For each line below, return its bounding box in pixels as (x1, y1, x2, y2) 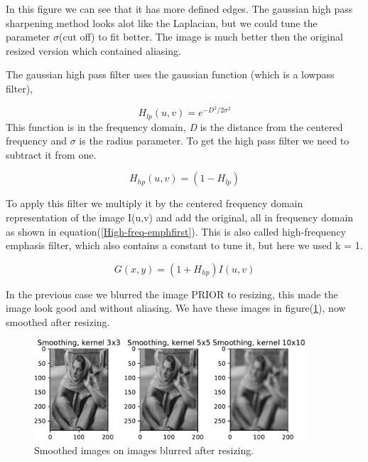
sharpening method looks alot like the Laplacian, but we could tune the (6, 15, 318, 30)
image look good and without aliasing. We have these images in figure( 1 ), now (6, 300, 346, 315)
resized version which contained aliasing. (6, 43, 181, 58)
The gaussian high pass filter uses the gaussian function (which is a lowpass (6, 67, 335, 82)
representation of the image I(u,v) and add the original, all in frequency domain (6, 210, 354, 225)
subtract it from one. (6, 147, 97, 162)
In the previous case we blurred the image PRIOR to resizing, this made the (6, 286, 338, 301)
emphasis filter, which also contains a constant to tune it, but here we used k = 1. (6, 238, 363, 253)
